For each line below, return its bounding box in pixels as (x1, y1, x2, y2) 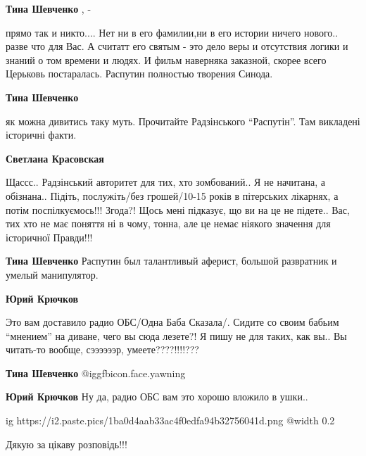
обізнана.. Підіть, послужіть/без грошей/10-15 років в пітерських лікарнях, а (6, 188, 339, 203)
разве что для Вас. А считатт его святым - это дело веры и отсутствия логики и (6, 39, 348, 53)
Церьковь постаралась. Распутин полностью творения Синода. (6, 66, 273, 81)
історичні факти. (6, 127, 77, 142)
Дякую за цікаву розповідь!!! (6, 436, 127, 451)
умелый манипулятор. (6, 267, 99, 281)
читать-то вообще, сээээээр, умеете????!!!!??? (6, 342, 199, 357)
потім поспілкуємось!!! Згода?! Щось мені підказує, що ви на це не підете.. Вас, (6, 202, 350, 217)
